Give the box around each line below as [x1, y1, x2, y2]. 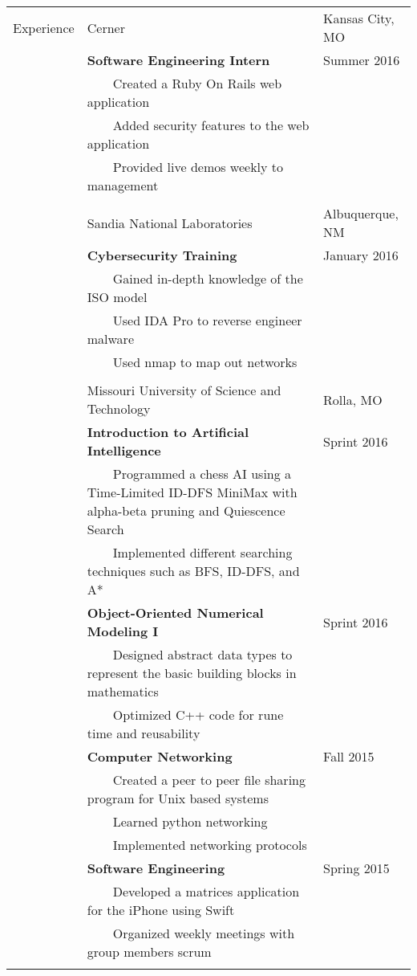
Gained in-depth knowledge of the [112, 269, 303, 288]
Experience [13, 18, 75, 37]
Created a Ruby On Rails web [112, 74, 282, 92]
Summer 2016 [323, 51, 400, 69]
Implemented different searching [112, 543, 293, 562]
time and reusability [87, 724, 200, 742]
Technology [87, 399, 151, 418]
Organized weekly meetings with [112, 924, 295, 942]
